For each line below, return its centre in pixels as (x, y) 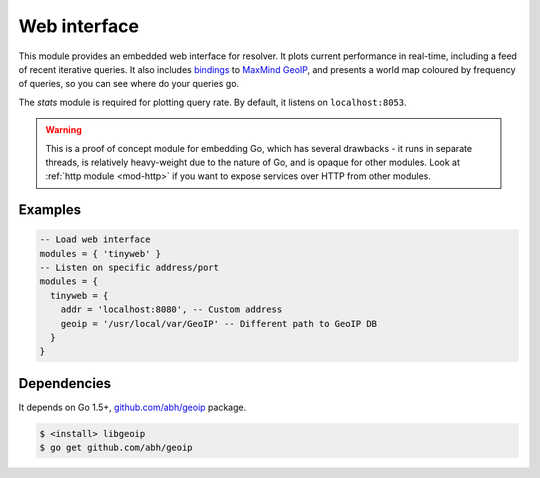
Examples (50, 210)
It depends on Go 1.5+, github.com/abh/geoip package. (132, 407)
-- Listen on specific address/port (129, 268)
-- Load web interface (95, 239)
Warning (63, 130)
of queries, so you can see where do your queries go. (129, 84)
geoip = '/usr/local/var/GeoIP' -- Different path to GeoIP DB (219, 323)
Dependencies (65, 383)
